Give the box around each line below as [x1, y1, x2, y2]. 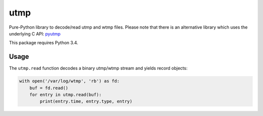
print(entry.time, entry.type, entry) [39, 99, 132, 104]
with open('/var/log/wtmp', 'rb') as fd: [19, 78, 120, 84]
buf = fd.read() [29, 85, 68, 91]
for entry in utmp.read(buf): [29, 92, 102, 97]
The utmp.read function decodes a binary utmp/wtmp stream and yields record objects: [9, 66, 188, 71]
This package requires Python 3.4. [9, 40, 78, 46]
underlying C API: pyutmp [9, 31, 61, 36]
